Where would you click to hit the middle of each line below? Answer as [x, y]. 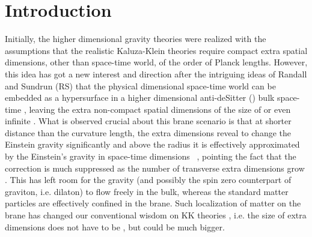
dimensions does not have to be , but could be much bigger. [115, 226]
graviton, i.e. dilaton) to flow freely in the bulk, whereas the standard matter [147, 191]
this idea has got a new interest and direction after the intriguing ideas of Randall [156, 73]
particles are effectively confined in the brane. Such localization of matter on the [153, 203]
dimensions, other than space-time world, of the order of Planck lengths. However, [156, 62]
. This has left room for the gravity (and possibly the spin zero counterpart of [148, 180]
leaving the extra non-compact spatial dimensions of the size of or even [160, 109]
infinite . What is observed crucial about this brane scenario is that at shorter [148, 121]
